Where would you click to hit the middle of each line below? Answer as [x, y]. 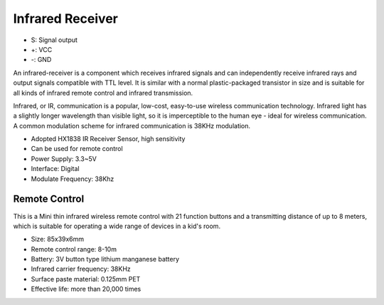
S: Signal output [54, 40]
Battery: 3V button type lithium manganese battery [105, 259]
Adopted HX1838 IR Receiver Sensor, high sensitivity [108, 139]
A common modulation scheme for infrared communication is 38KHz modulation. [132, 125]
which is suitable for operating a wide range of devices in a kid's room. [117, 226]
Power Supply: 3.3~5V [64, 159]
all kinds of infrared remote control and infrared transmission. [103, 93]
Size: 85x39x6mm [58, 239]
